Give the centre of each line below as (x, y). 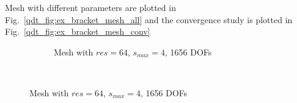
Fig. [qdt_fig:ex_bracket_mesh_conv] (78, 31)
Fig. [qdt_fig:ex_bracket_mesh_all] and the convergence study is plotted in (149, 19)
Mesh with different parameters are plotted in (90, 7)
